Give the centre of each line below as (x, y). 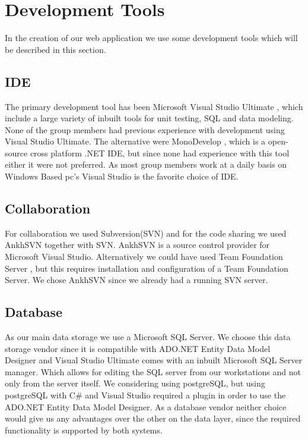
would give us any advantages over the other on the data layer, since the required (153, 418)
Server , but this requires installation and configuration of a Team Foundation (147, 268)
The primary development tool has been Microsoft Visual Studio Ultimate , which (154, 106)
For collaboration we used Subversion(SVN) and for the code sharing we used (146, 233)
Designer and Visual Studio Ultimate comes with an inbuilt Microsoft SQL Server (153, 360)
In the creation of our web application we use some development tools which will (151, 38)
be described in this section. (55, 49)
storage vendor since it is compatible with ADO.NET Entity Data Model (138, 348)
